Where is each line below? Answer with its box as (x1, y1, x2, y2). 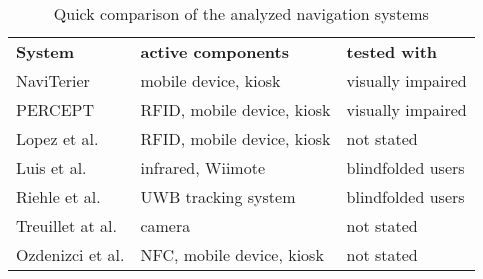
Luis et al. (16, 156, 87, 179)
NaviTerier (16, 69, 90, 92)
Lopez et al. (16, 127, 99, 150)
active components (140, 40, 289, 63)
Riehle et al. (16, 185, 101, 208)
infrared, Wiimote (140, 156, 265, 179)
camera (140, 214, 191, 237)
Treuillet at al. (16, 214, 117, 237)
